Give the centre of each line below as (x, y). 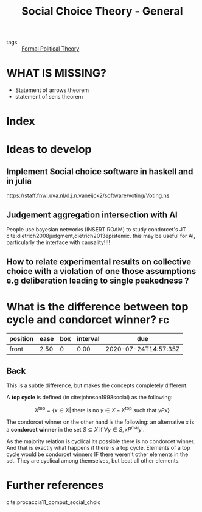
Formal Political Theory (50, 49)
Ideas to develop (49, 149)
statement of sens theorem (49, 97)
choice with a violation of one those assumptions (101, 271)
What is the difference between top (97, 307)
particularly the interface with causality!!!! (58, 242)
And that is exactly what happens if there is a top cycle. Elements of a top (98, 447)
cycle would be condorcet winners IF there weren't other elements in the (97, 454)
